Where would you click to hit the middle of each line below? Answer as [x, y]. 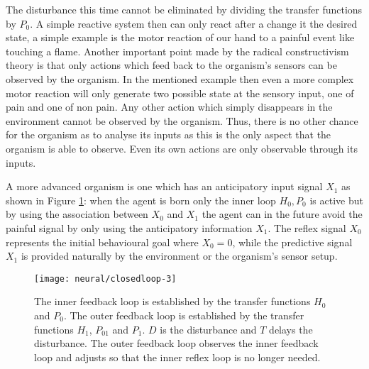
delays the [291, 329]
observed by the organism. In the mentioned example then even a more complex [180, 78]
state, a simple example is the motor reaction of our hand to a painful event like [180, 37]
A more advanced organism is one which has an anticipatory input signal [164, 186]
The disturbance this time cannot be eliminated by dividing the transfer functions [184, 9]
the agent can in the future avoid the [282, 214]
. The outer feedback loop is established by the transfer [184, 315]
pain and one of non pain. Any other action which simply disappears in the [169, 107]
